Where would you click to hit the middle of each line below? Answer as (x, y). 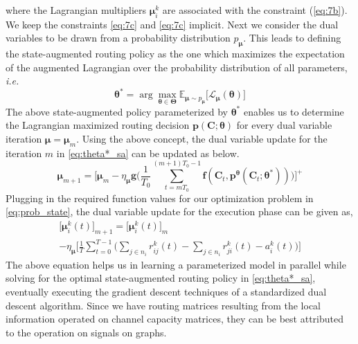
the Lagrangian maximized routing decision (98, 125)
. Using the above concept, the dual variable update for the (202, 138)
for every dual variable (284, 125)
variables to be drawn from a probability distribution (118, 38)
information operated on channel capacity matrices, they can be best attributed (174, 319)
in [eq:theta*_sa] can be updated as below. (148, 153)
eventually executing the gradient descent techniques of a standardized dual (166, 292)
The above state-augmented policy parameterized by (117, 111)
